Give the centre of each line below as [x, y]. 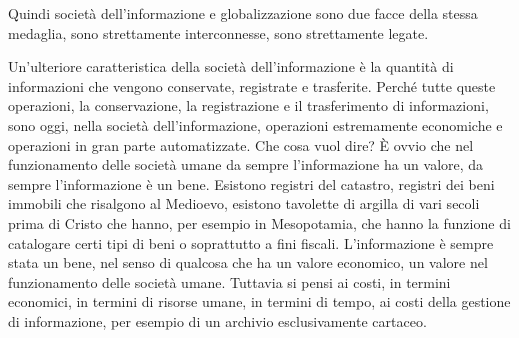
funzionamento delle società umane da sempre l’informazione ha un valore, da [246, 164]
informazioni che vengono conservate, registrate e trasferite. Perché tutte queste [252, 85]
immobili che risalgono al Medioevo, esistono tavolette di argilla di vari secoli [244, 203]
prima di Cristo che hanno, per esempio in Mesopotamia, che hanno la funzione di [259, 222]
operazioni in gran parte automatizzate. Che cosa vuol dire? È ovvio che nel [241, 144]
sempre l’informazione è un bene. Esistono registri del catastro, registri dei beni [251, 183]
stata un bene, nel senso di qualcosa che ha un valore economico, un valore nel [248, 262]
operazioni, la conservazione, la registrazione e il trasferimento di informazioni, [248, 105]
